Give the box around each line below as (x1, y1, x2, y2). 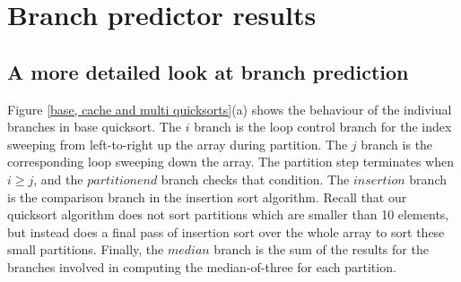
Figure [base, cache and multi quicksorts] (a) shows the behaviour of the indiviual (7, 99, 452, 118)
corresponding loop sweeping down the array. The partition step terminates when (7, 152, 454, 171)
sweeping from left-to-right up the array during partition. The (7, 134, 348, 153)
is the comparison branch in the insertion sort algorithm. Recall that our (7, 187, 407, 206)
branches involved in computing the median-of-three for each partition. (7, 257, 396, 276)
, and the (33, 169, 83, 188)
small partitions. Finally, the (7, 240, 164, 259)
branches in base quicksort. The (7, 117, 181, 136)
